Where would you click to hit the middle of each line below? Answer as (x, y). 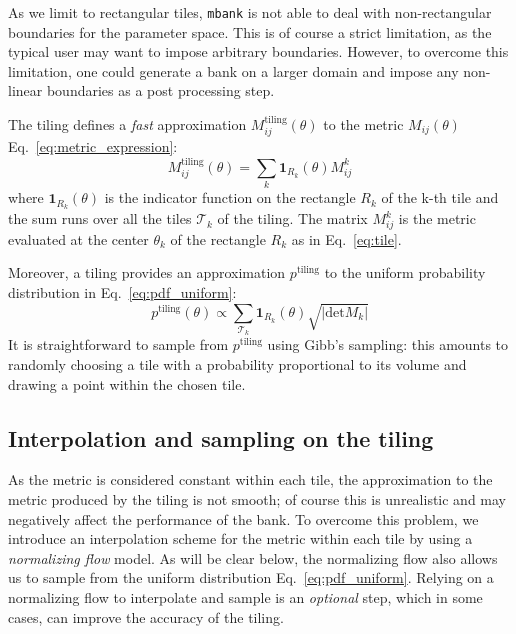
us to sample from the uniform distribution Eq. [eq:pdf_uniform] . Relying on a (251, 577)
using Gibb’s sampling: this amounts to (388, 344)
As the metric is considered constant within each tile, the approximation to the (250, 479)
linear (25, 90)
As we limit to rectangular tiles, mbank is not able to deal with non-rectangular (250, 12)
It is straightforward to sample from (118, 344)
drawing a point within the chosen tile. (127, 383)
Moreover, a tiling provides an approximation (147, 272)
